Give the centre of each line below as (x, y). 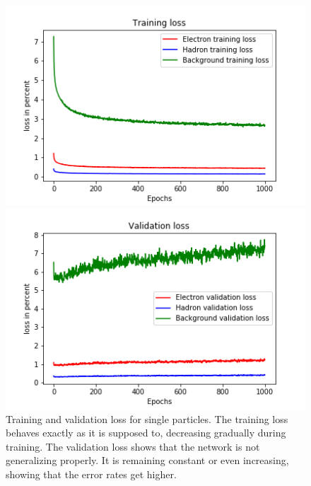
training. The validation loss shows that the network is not (133, 446)
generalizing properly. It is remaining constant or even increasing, (147, 460)
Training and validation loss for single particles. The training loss (147, 418)
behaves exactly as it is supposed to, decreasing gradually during (146, 433)
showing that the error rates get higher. (91, 474)
